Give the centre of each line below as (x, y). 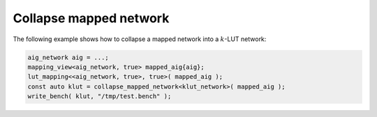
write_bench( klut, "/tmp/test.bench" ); (99, 96)
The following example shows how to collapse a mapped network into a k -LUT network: (140, 39)
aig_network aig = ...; (68, 57)
